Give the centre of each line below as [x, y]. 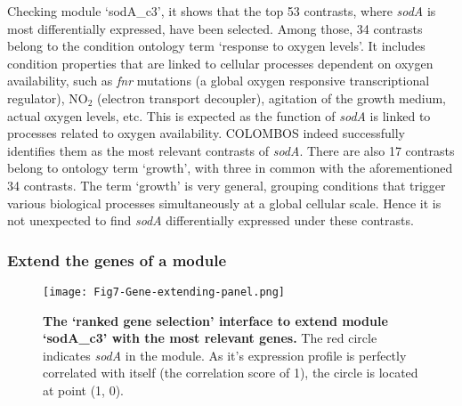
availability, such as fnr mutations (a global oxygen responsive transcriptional [219, 81]
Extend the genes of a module [117, 260]
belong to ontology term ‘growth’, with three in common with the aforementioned [230, 168]
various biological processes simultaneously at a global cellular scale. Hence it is [224, 203]
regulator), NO [48, 97]
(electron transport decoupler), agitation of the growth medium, [272, 97]
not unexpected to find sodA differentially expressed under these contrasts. [211, 220]
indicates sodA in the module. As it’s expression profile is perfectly [225, 355]
